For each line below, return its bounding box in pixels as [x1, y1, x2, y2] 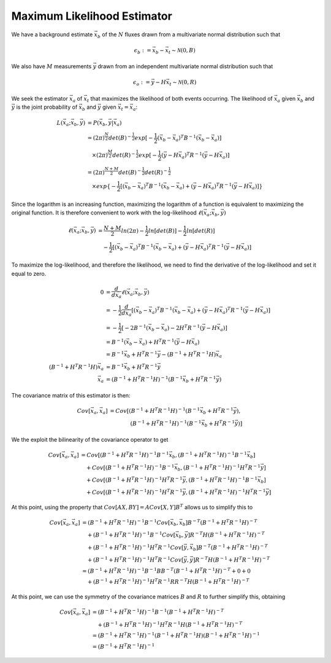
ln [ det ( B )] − [148, 227, 183, 233]
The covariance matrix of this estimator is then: [11, 392, 131, 399]
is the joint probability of [16, 103, 78, 111]
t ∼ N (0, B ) [168, 47, 196, 55]
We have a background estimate [11, 31, 93, 38]
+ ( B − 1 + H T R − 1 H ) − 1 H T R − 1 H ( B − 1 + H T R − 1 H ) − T [97, 620, 243, 628]
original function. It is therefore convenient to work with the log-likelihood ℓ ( [11, 209, 204, 216]
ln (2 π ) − [121, 227, 144, 233]
